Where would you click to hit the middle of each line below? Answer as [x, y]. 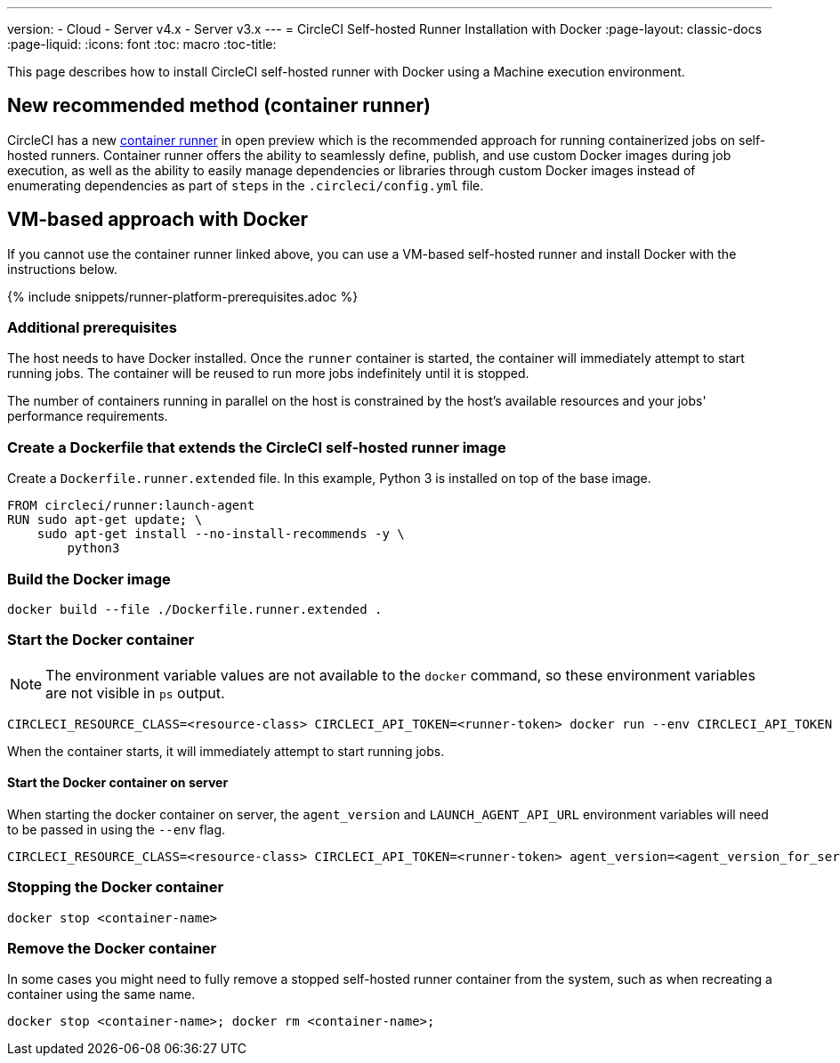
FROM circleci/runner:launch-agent [131, 506]
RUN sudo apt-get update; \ [105, 520]
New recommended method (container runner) [219, 106]
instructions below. [62, 269]
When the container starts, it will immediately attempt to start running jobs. [226, 751]
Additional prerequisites [92, 328]
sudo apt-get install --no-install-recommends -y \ [221, 534]
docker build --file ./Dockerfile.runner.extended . [195, 609]
